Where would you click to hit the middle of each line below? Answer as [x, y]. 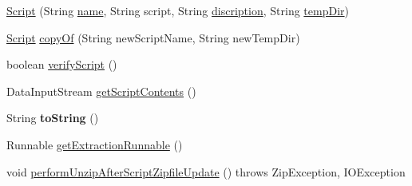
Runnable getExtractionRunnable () [95, 144]
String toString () [53, 118]
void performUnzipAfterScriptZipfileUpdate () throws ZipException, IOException [206, 171]
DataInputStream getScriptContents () [101, 91]
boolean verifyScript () [62, 64]
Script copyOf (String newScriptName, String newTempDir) [153, 37]
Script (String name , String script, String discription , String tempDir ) [178, 10]
